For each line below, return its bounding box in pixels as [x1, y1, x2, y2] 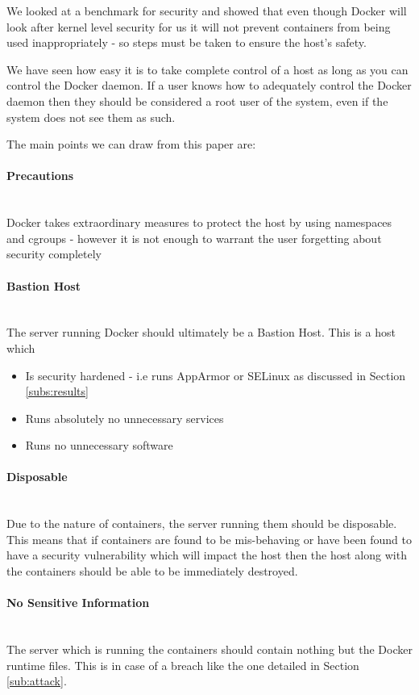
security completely [6, 245, 102, 262]
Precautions [6, 167, 74, 184]
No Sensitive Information [6, 594, 150, 611]
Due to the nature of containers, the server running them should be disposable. [6, 515, 397, 532]
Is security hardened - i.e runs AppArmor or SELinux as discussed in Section [25, 366, 406, 383]
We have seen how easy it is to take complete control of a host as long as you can [6, 61, 409, 77]
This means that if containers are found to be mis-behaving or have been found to [6, 530, 412, 547]
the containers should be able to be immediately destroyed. [6, 563, 298, 580]
